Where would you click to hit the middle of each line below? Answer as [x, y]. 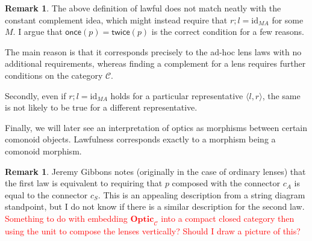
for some [288, 20]
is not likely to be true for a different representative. [101, 107]
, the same [281, 95]
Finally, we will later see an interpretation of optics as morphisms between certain [156, 127]
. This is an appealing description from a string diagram [201, 194]
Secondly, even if [36, 95]
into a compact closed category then [228, 218]
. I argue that [38, 32]
